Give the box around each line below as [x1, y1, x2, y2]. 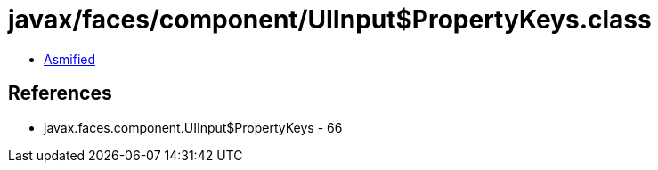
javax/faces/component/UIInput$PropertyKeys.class [8, 4, 652, 35]
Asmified [44, 51, 96, 67]
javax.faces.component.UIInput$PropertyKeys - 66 [44, 119, 343, 135]
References [8, 82, 112, 105]
